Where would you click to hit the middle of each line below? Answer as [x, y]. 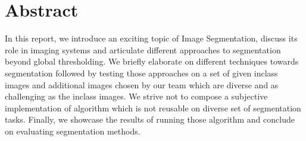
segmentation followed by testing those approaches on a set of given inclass [141, 73]
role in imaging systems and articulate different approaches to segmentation [143, 49]
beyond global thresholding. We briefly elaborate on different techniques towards [152, 61]
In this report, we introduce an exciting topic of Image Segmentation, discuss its [151, 38]
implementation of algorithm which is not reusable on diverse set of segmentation [153, 108]
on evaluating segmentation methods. [73, 131]
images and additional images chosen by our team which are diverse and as [142, 84]
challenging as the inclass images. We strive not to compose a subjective [136, 96]
